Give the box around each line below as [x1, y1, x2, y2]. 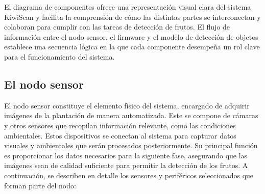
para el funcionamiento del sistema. [4, 51, 115, 62]
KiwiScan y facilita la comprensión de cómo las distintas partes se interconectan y [4, 11, 261, 22]
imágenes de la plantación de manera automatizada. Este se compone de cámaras [4, 110, 258, 121]
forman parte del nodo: [4, 180, 76, 190]
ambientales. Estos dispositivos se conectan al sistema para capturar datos [4, 130, 236, 141]
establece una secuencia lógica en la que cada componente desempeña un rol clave [4, 41, 260, 52]
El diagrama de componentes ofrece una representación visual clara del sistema [4, 2, 251, 12]
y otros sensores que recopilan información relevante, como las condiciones [4, 120, 236, 130]
